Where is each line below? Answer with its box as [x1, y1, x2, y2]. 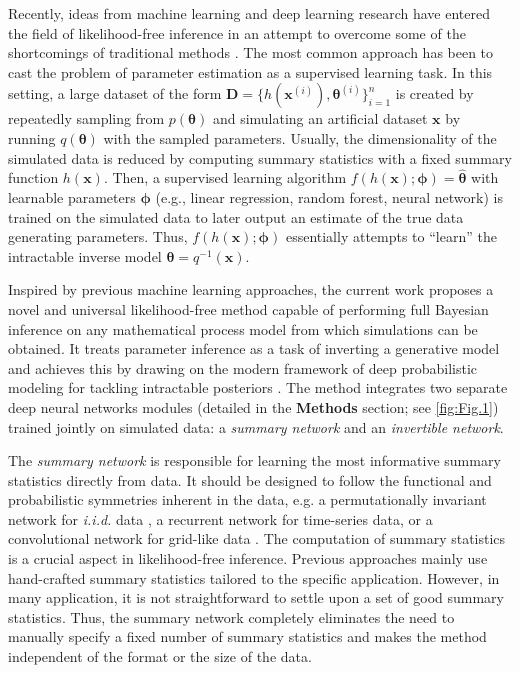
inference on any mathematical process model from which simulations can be [8, 318, 478, 339]
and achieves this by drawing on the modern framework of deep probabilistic [8, 357, 478, 378]
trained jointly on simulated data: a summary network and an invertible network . [8, 416, 504, 437]
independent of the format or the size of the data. [8, 646, 312, 667]
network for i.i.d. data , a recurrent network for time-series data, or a [8, 508, 433, 529]
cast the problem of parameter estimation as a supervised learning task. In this [8, 61, 493, 82]
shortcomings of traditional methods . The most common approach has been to [8, 42, 494, 63]
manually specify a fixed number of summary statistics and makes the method [8, 626, 487, 647]
